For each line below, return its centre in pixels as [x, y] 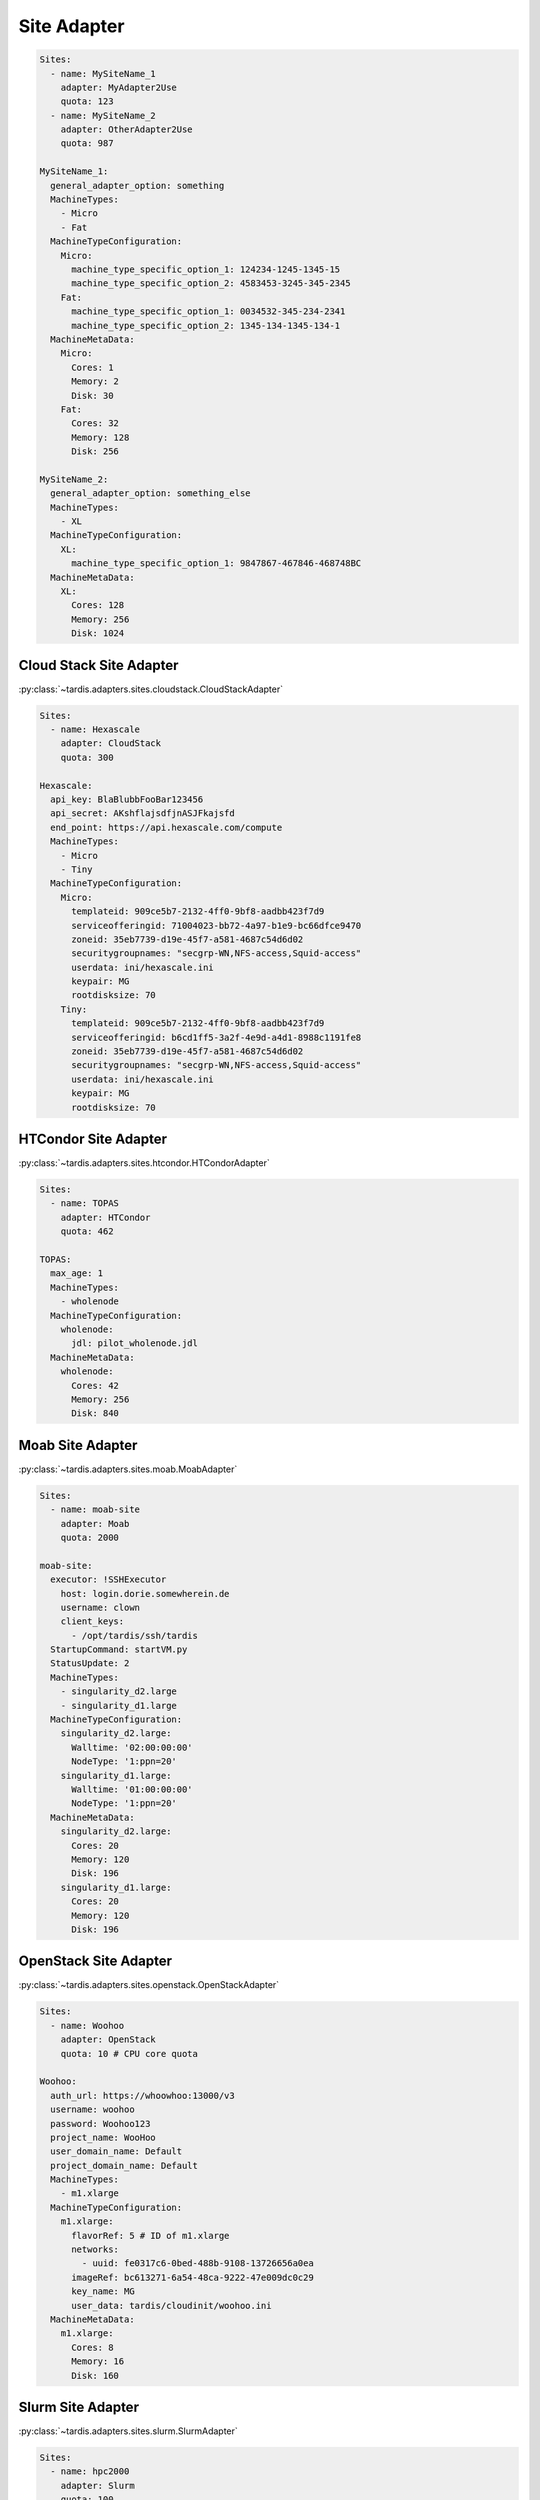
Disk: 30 [92, 395]
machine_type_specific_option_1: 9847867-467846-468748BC [216, 563]
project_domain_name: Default [124, 2165]
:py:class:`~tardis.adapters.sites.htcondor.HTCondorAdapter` [144, 1163]
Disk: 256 [95, 451]
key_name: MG [103, 2291]
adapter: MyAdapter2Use [118, 87]
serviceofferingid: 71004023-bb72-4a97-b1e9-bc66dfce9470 [216, 925]
